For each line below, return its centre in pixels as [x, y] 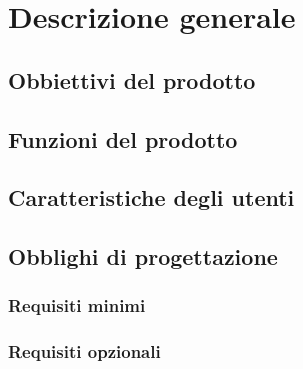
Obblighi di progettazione [143, 256]
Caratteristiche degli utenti [151, 197]
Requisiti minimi [77, 305]
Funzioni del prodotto [123, 138]
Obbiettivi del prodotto [132, 79]
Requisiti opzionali [84, 351]
